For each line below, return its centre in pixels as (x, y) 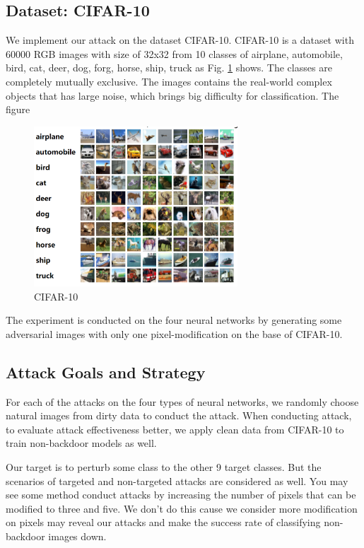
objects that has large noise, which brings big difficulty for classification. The (172, 95)
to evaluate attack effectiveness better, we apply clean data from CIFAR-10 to (175, 429)
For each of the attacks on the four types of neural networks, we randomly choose (182, 401)
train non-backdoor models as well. (81, 443)
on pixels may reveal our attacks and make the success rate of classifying (163, 522)
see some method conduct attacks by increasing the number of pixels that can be (181, 495)
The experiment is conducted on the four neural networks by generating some (174, 320)
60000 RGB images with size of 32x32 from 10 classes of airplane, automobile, (174, 53)
